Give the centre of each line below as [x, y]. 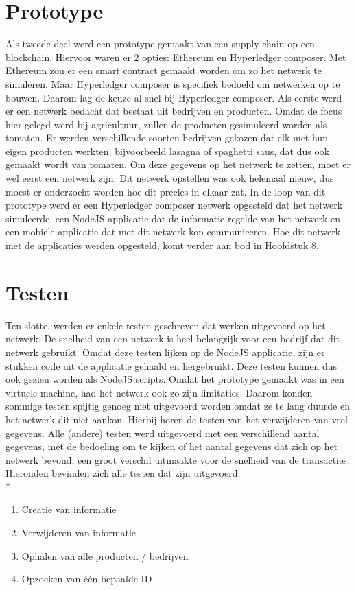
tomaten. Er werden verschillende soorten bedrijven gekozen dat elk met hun [167, 138]
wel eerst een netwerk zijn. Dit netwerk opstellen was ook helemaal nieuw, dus [170, 178]
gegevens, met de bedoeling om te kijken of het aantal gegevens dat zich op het [172, 446]
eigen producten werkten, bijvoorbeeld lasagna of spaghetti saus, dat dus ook [168, 151]
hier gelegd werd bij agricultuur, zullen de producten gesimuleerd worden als [166, 124]
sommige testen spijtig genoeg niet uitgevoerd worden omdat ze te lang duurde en [178, 406]
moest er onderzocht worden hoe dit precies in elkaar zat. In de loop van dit [166, 191]
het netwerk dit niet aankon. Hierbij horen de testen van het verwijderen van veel [177, 419]
